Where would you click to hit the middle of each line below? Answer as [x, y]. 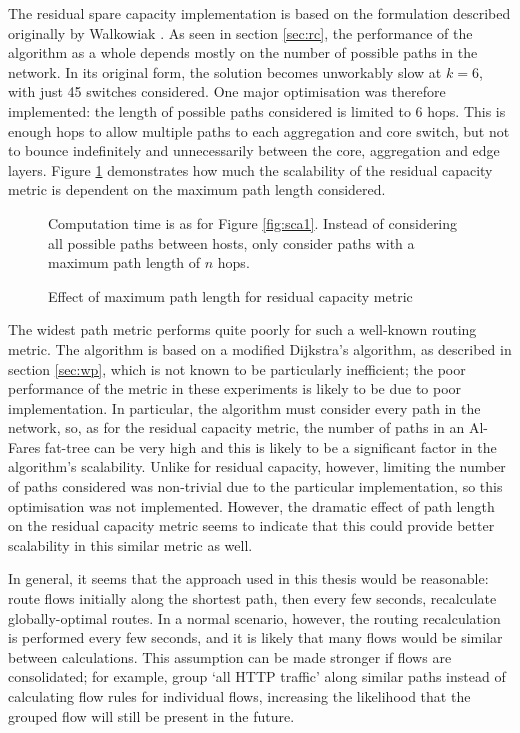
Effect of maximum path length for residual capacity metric [230, 295]
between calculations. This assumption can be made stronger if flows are [230, 656]
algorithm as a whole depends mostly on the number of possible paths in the [243, 52]
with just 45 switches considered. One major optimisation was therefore [227, 91]
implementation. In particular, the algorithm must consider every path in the [244, 407]
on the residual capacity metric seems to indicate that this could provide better [251, 525]
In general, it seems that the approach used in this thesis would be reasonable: [248, 578]
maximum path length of [124, 262]
